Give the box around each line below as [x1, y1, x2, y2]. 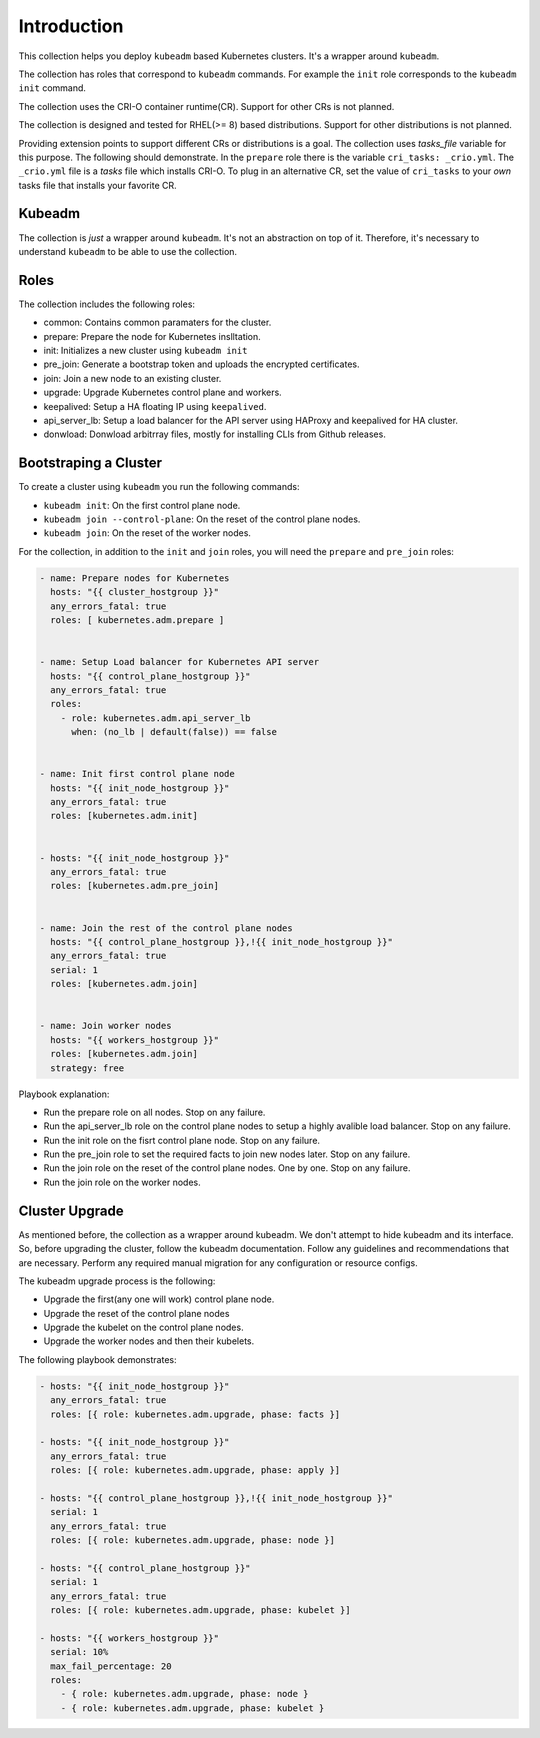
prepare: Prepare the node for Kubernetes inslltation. [43, 330, 262, 342]
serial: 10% [50, 1646, 109, 1658]
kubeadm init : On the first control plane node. [43, 499, 241, 511]
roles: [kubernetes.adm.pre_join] [50, 880, 220, 892]
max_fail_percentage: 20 [50, 1660, 172, 1672]
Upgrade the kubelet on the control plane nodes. [43, 1321, 244, 1334]
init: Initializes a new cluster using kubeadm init [43, 345, 248, 357]
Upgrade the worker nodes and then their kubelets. [43, 1335, 255, 1347]
